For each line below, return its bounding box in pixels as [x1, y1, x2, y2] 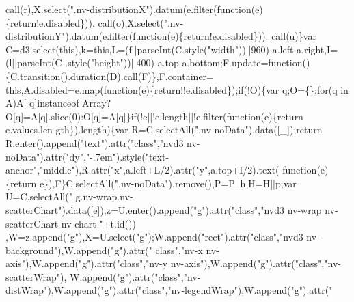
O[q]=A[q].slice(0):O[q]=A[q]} [5, 109, 131, 123]
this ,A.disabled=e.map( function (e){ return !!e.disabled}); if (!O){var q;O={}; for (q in [5, 82, 349, 96]
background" [5, 243, 58, 257]
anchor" [5, 163, 38, 177]
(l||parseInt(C [5, 55, 62, 70]
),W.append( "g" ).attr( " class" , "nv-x [57, 243, 203, 257]
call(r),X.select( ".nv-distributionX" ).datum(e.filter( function [5, 2, 251, 16]
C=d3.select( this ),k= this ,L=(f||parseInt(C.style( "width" [5, 42, 239, 56]
